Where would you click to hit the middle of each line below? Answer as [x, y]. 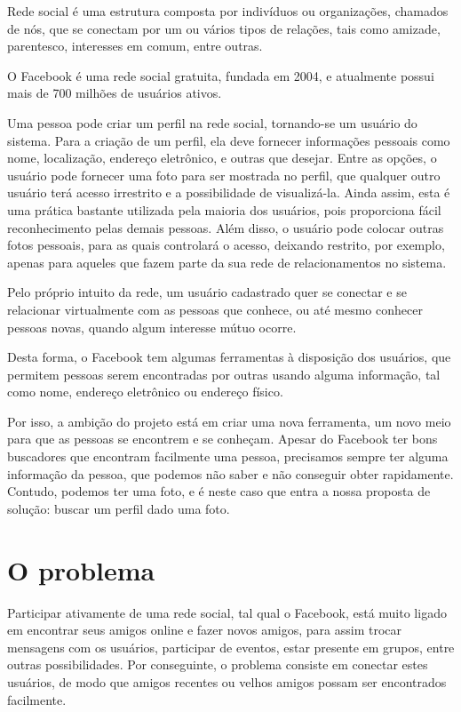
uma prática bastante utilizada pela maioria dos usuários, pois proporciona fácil [224, 209]
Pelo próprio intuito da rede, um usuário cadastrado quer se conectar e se [207, 292]
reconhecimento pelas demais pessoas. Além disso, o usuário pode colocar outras [226, 227]
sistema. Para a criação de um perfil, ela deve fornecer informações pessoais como [229, 140]
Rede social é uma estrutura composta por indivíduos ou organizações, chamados [228, 11]
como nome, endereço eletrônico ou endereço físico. [145, 392]
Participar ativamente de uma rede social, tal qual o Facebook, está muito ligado [227, 612]
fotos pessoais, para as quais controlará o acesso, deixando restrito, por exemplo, [226, 245]
